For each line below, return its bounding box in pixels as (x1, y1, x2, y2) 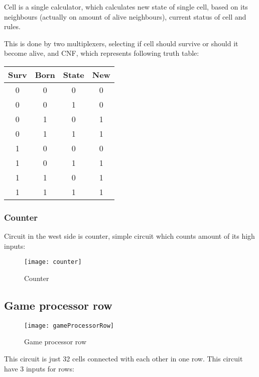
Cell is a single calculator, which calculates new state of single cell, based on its (4, 2, 248, 12)
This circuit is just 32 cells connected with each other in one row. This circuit (4, 353, 243, 364)
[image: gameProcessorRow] (24, 322, 114, 329)
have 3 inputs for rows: (4, 363, 74, 373)
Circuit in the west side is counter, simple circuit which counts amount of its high (4, 231, 255, 241)
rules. (4, 21, 21, 32)
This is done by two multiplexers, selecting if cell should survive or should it (4, 38, 238, 48)
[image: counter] (24, 258, 82, 266)
